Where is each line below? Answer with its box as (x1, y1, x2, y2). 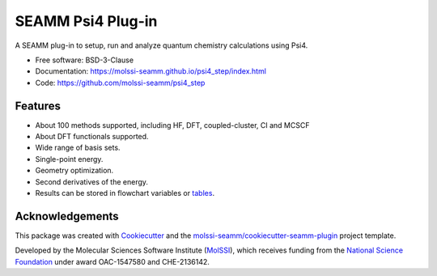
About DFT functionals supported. (35, 132, 149, 142)
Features (15, 99, 61, 113)
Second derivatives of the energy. (35, 176, 149, 186)
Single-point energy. (35, 154, 104, 163)
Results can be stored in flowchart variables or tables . (35, 188, 214, 197)
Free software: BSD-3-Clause (35, 55, 134, 65)
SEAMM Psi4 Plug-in (15, 12, 158, 30)
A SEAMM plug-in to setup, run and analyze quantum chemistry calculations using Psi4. (15, 40, 308, 50)
